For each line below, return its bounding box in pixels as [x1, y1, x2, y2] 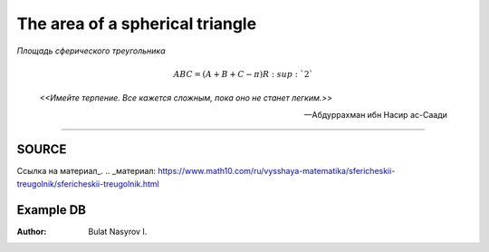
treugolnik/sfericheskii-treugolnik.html [16, 178, 159, 189]
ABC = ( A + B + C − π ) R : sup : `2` [173, 69, 314, 79]
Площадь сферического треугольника [16, 45, 167, 56]
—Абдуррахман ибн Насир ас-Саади [303, 109, 447, 120]
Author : [16, 226, 47, 237]
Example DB [16, 202, 86, 218]
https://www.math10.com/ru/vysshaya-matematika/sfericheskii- [157, 166, 396, 177]
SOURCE [16, 141, 67, 158]
